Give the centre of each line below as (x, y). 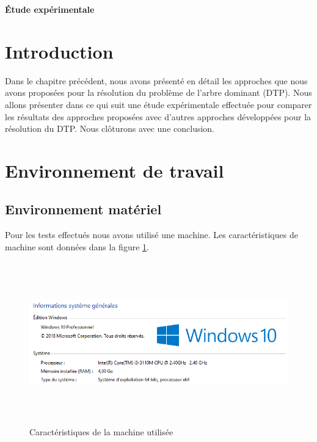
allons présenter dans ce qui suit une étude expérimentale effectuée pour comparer (158, 104)
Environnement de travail (115, 170)
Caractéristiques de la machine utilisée (101, 431)
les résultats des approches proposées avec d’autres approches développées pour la (158, 116)
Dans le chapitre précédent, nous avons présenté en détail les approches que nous (156, 80)
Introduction (59, 51)
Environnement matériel (83, 209)
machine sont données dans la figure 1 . (77, 246)
